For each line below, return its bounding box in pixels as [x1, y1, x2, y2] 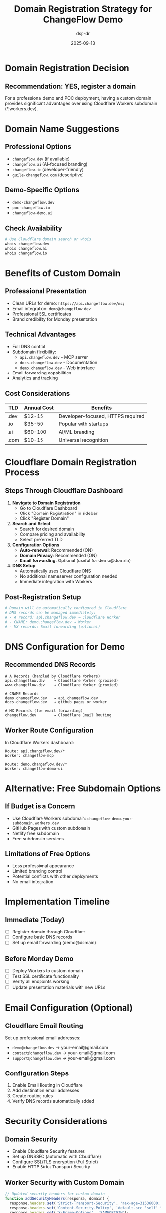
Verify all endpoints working [12, 979, 70, 985]
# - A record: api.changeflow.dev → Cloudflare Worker [5, 615, 121, 620]
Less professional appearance [12, 863, 74, 869]
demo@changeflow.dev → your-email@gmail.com [12, 1044, 109, 1050]
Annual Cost [24, 404, 54, 411]
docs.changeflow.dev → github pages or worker [5, 700, 107, 704]
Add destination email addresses [12, 1087, 79, 1094]
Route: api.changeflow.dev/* [5, 748, 65, 754]
